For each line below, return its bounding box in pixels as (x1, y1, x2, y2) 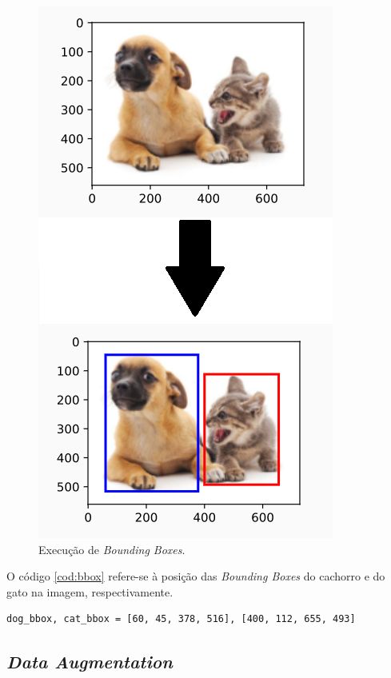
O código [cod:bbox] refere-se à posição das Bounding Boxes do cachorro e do (6, 568, 385, 584)
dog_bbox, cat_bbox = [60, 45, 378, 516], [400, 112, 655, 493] (6, 613, 356, 625)
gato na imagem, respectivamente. (6, 583, 174, 600)
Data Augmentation (6, 649, 173, 674)
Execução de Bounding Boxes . (38, 540, 186, 557)
